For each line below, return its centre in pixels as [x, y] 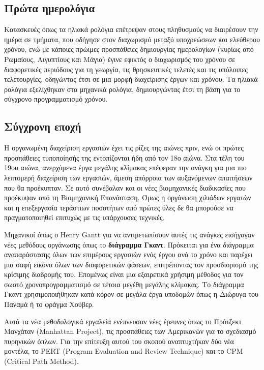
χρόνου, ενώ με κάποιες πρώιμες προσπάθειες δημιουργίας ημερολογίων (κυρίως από [129, 49]
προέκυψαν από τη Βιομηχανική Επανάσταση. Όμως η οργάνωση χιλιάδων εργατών [128, 197]
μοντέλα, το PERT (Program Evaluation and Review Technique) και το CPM [124, 351]
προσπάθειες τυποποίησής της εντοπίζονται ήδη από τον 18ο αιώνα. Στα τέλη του [124, 157]
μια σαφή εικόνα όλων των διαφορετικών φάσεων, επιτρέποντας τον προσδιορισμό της [131, 264]
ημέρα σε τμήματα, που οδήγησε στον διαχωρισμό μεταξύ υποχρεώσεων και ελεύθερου [132, 39]
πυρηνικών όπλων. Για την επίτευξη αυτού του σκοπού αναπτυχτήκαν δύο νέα [119, 341]
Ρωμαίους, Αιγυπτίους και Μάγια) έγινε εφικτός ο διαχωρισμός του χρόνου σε [120, 59]
